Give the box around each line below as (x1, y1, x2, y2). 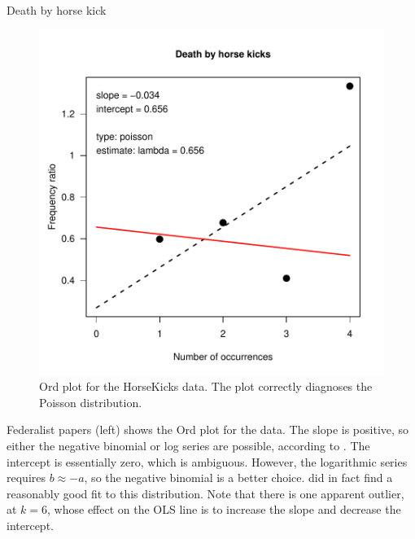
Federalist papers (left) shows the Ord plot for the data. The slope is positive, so (7, 421, 409, 438)
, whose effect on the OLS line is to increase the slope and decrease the (47, 501, 401, 518)
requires (7, 469, 46, 486)
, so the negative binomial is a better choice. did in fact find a (84, 469, 393, 486)
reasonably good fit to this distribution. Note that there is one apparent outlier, (7, 484, 404, 502)
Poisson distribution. (39, 393, 142, 410)
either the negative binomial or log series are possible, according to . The (7, 436, 370, 454)
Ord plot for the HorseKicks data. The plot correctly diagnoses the (39, 378, 373, 395)
